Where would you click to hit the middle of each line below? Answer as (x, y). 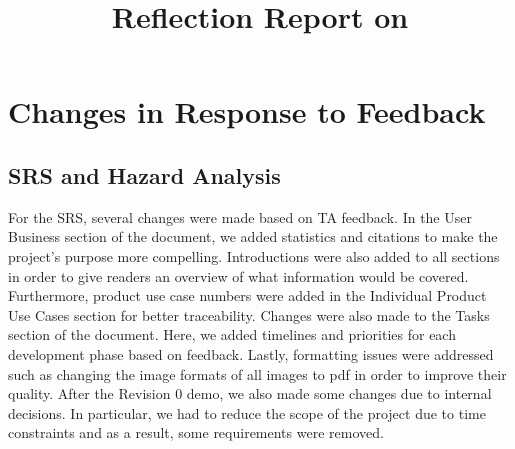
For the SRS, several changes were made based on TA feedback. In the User (240, 216)
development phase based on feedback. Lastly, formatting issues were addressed (251, 353)
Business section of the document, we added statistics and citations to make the (253, 236)
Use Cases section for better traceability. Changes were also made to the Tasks (249, 314)
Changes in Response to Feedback (247, 111)
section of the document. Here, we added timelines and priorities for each (232, 334)
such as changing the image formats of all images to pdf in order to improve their (257, 373)
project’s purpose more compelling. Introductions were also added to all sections (254, 255)
